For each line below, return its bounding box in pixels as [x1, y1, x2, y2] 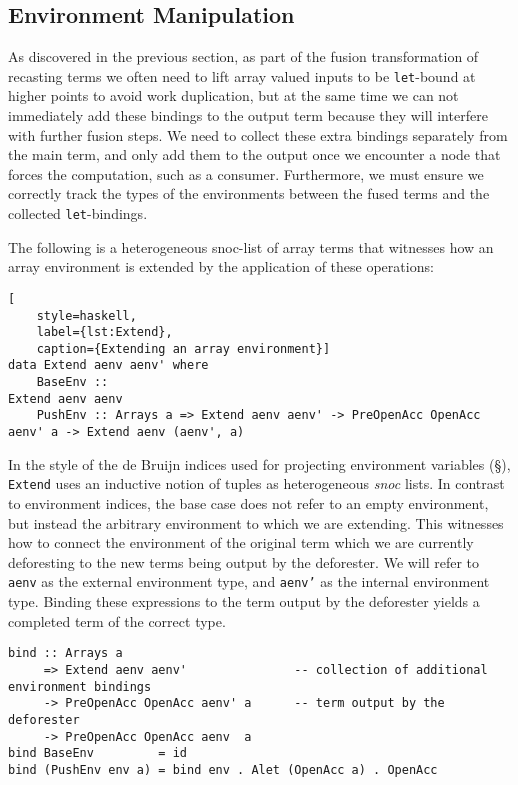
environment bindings [8, 679, 152, 694]
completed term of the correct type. [8, 610, 226, 631]
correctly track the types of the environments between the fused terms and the [8, 183, 490, 204]
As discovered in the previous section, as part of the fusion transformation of [8, 46, 479, 67]
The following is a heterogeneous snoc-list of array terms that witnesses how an [8, 236, 494, 257]
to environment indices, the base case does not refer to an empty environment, [8, 493, 489, 514]
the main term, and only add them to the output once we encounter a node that [8, 144, 501, 165]
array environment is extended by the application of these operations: [8, 256, 434, 277]
